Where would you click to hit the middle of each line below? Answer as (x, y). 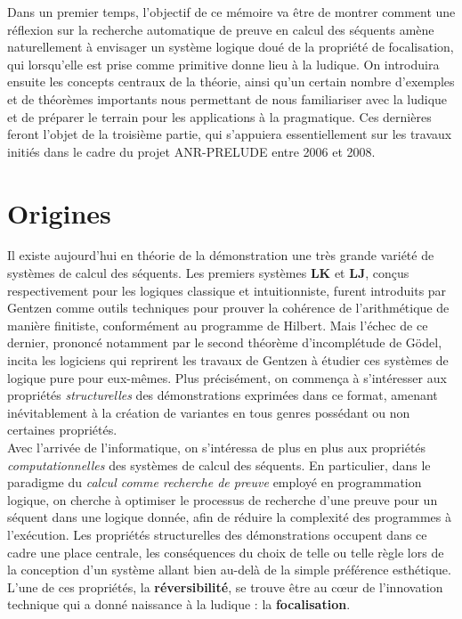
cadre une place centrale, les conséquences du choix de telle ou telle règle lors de (226, 552)
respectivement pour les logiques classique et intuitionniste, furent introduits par (227, 290)
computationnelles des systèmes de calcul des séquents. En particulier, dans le (219, 464)
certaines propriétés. (62, 430)
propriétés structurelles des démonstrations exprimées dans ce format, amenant (223, 395)
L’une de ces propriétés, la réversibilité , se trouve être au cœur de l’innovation (225, 586)
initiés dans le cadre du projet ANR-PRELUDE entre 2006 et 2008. (191, 151)
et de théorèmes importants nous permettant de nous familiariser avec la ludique (227, 98)
